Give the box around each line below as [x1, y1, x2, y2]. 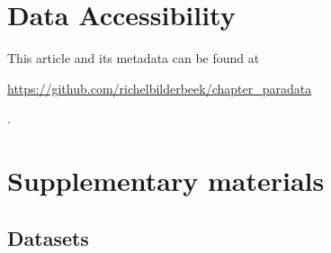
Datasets [7, 223, 89, 251]
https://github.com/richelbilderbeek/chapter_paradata [7, 78, 312, 97]
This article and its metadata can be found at [7, 49, 260, 68]
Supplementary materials [7, 162, 325, 199]
